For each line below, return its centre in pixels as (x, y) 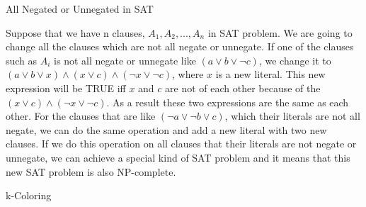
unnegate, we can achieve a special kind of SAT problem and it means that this (178, 157)
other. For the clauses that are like (81, 116)
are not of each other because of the (243, 88)
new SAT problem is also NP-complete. (91, 171)
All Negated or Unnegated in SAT (80, 9)
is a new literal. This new (270, 74)
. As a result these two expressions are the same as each (228, 102)
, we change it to (295, 60)
